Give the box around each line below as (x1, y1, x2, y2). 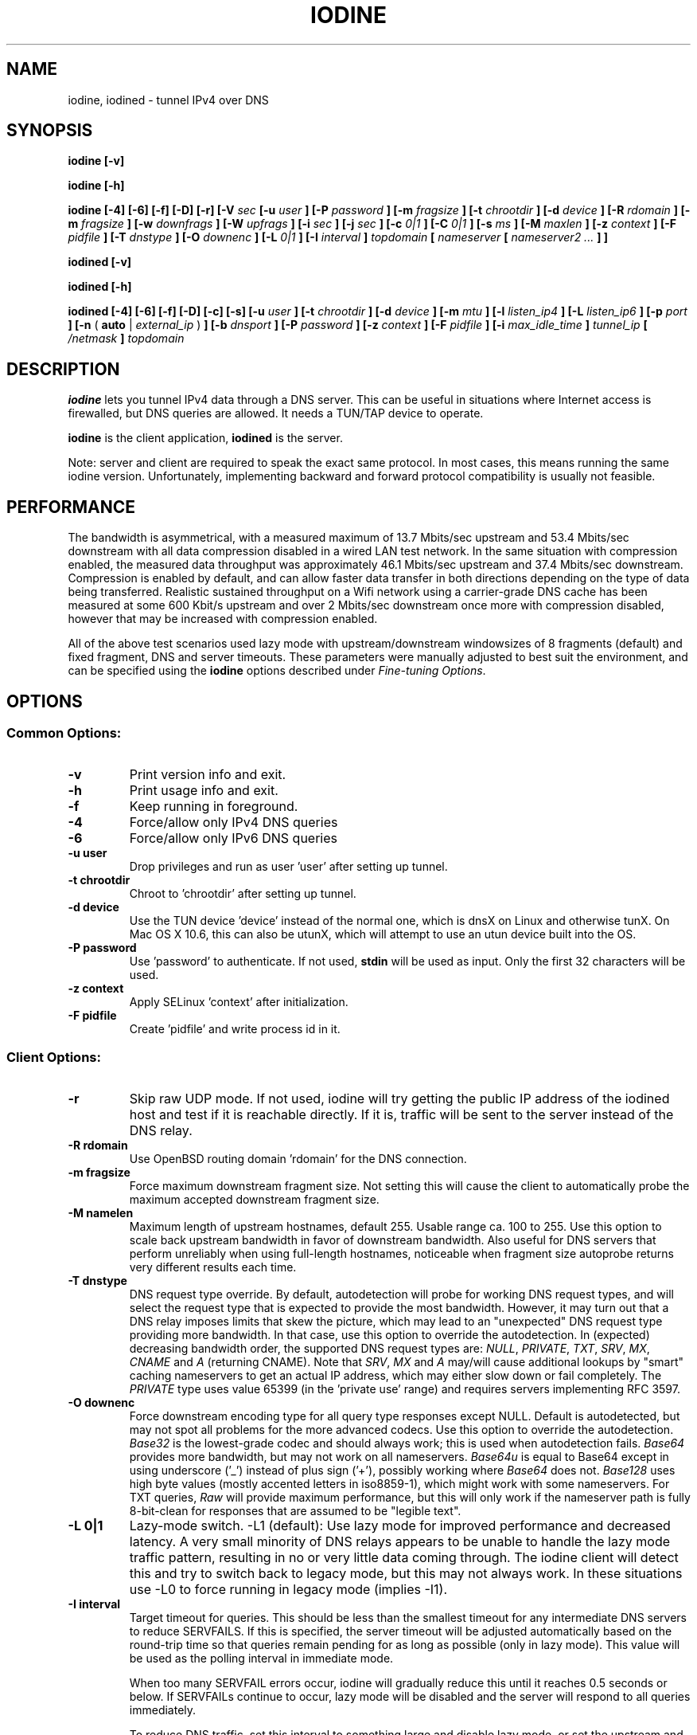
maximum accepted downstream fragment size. (129, 1193, 380, 1207)
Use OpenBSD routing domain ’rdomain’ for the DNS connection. (129, 1152, 467, 1166)
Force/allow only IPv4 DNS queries (129, 814, 338, 831)
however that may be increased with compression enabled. (68, 612, 378, 626)
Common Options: (6, 724, 122, 741)
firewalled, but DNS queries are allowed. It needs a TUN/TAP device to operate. (68, 406, 484, 421)
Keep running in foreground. (129, 798, 298, 815)
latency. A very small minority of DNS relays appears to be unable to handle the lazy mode (129, 1533, 671, 1550)
